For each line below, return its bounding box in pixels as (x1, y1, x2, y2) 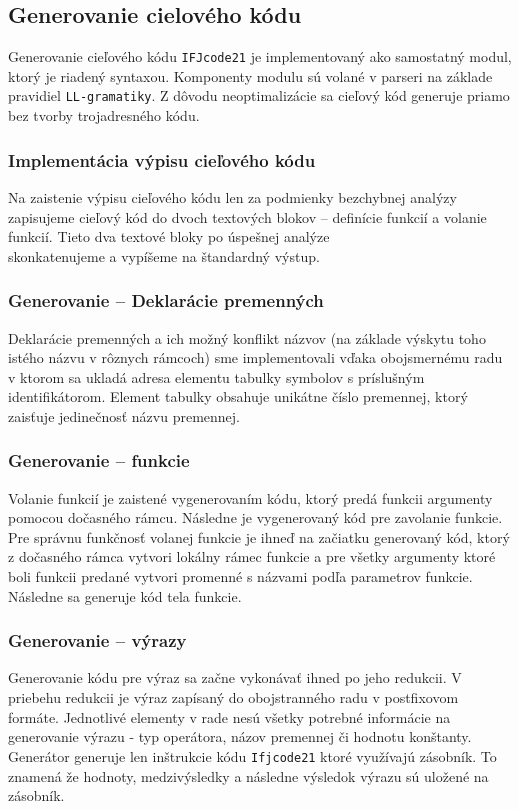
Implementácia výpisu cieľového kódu (8, 147, 316, 172)
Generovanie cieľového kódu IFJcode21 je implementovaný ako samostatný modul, (8, 46, 512, 67)
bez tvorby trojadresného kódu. (8, 105, 200, 126)
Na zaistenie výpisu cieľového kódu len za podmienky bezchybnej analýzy (8, 186, 457, 207)
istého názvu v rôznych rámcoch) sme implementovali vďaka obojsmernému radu (8, 347, 503, 368)
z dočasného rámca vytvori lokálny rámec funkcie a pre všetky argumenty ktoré (8, 546, 496, 567)
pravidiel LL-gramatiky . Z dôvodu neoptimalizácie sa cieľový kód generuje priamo (8, 85, 510, 106)
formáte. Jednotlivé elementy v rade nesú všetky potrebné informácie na (8, 706, 451, 727)
